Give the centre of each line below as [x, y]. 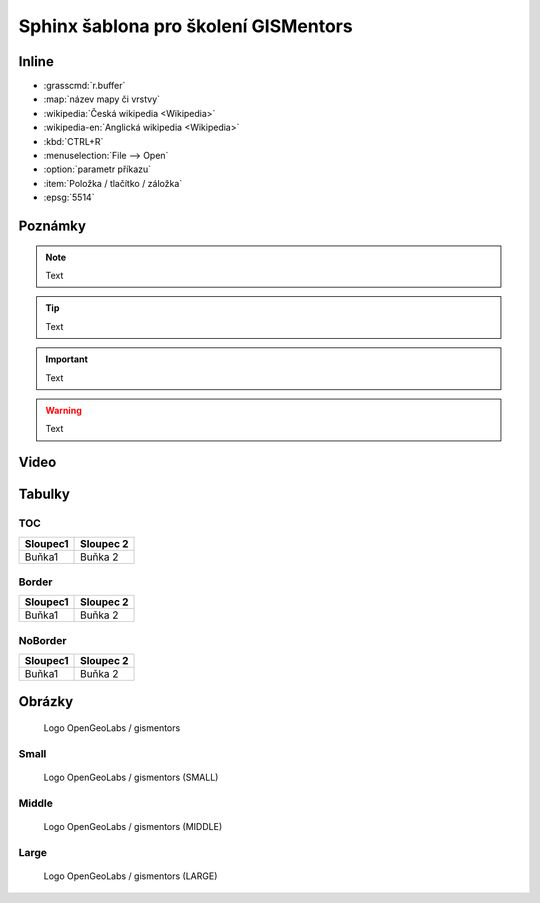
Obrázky [46, 701]
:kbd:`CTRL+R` [73, 141]
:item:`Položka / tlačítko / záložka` [113, 183]
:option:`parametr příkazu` [97, 169]
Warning [63, 410]
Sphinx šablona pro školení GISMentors [186, 26]
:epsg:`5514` [69, 197]
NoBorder [42, 640]
